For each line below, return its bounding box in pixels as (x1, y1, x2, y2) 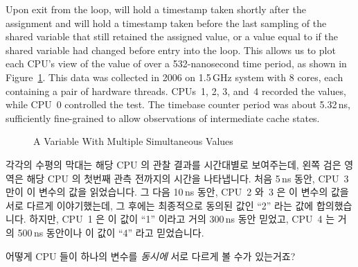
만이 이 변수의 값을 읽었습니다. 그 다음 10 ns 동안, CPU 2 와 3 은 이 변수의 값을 (6, 184, 349, 199)
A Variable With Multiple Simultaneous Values (33, 134, 233, 148)
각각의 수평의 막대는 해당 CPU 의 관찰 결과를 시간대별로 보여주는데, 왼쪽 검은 (6, 157, 341, 171)
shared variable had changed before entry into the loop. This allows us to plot (6, 42, 336, 57)
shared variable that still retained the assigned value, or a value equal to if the (6, 29, 338, 44)
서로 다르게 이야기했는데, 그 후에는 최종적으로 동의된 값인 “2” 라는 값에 (6, 198, 314, 212)
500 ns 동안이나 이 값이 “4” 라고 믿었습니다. (17, 225, 204, 239)
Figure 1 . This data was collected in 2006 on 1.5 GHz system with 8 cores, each (6, 69, 343, 84)
